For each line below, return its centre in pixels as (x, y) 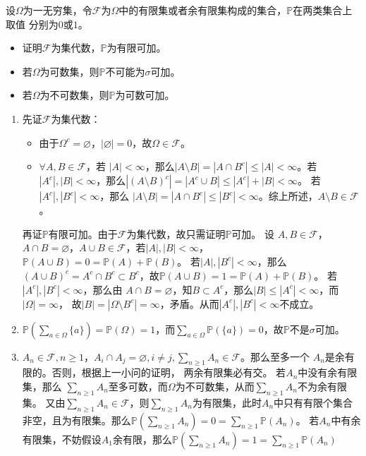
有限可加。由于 (83, 233)
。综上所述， (288, 196)
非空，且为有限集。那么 (77, 420)
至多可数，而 (138, 386)
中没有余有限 (328, 372)
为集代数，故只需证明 (176, 233)
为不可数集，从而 (215, 386)
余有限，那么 (142, 439)
